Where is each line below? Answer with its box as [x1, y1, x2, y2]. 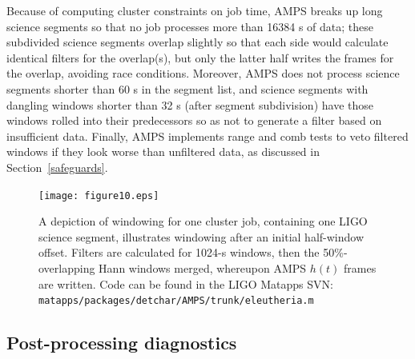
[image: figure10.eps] [38, 189, 159, 201]
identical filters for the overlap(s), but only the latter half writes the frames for [6, 49, 394, 66]
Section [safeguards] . [6, 158, 108, 175]
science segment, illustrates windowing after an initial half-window [38, 228, 364, 245]
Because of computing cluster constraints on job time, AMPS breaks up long [6, 2, 383, 18]
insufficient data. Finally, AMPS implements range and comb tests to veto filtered [6, 127, 409, 144]
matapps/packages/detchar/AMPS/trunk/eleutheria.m [38, 295, 314, 307]
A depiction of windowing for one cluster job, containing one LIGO [38, 213, 368, 229]
